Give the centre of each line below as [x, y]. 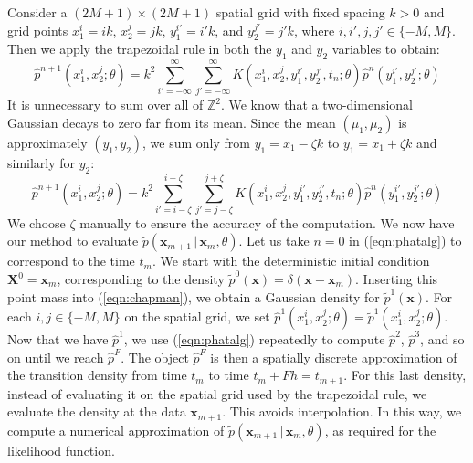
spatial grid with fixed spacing [300, 12]
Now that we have [58, 339]
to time [229, 375]
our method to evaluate [73, 241]
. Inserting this [397, 279]
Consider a [37, 12]
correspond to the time [71, 261]
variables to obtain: [386, 49]
